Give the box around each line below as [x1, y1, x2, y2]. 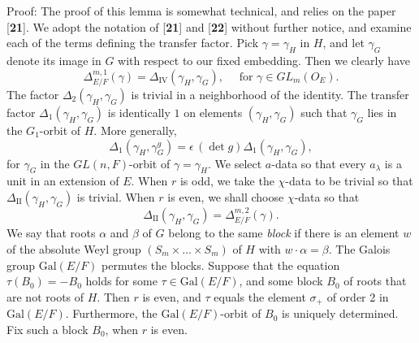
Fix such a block [6, 320, 89, 337]
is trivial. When [76, 188, 155, 205]
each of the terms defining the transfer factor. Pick [6, 34, 259, 51]
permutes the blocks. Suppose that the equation [102, 256, 340, 273]
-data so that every [271, 154, 366, 171]
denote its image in [6, 51, 102, 68]
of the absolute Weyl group [6, 241, 141, 257]
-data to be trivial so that [285, 172, 413, 189]
